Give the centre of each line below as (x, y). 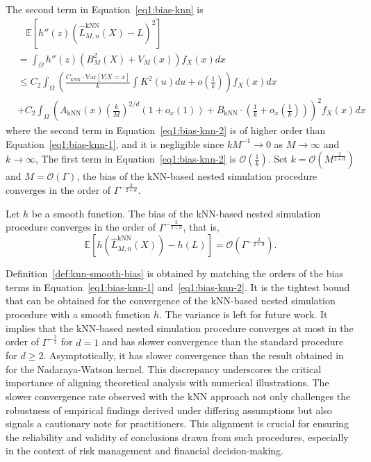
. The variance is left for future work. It (243, 314)
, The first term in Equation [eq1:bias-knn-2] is (136, 159)
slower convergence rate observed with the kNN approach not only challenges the (178, 396)
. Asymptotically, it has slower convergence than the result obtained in (193, 355)
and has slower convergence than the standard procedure (223, 341)
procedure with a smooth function (78, 314)
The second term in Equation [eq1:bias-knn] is (105, 9)
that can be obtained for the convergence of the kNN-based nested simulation (171, 300)
